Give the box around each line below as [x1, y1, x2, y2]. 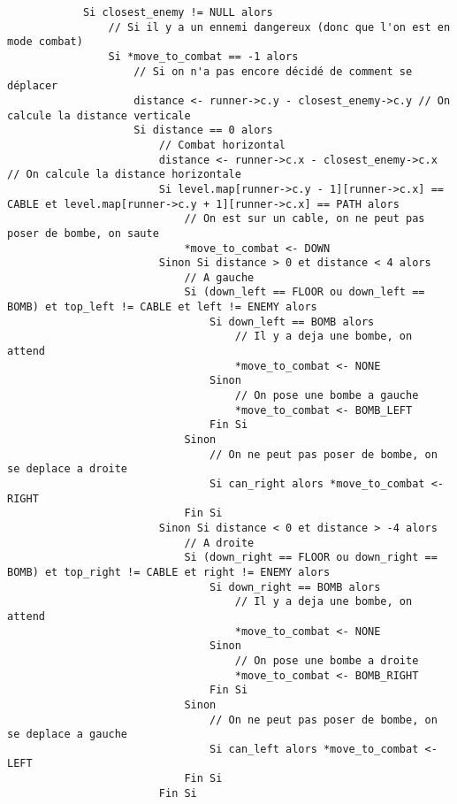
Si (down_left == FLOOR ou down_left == [184, 286, 425, 299]
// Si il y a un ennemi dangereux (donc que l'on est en [108, 20, 451, 34]
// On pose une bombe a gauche [234, 389, 419, 402]
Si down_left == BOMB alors [209, 315, 375, 328]
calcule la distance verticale [7, 109, 191, 122]
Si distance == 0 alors [133, 124, 273, 137]
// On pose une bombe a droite [234, 654, 419, 667]
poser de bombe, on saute [7, 226, 159, 240]
